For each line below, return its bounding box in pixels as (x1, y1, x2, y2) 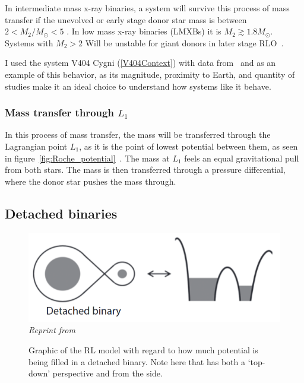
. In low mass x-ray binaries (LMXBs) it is (66, 25, 221, 37)
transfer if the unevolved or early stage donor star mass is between (5, 13, 247, 26)
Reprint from (28, 324, 75, 336)
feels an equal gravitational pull (184, 151, 299, 164)
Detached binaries (5, 204, 118, 222)
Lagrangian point (5, 140, 68, 152)
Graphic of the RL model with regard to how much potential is (28, 343, 258, 356)
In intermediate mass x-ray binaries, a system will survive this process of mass (5, 2, 290, 14)
